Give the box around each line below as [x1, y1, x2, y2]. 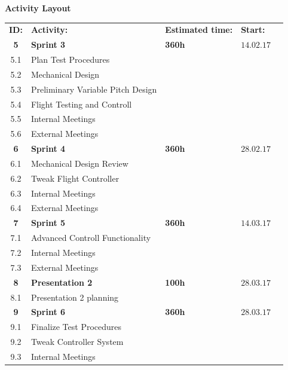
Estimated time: [165, 23, 233, 36]
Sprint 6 [30, 305, 66, 318]
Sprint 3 [30, 38, 66, 51]
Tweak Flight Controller [30, 172, 120, 184]
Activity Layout [5, 2, 71, 14]
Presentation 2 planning [30, 291, 119, 303]
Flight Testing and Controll [30, 97, 132, 110]
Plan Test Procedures [30, 53, 110, 66]
